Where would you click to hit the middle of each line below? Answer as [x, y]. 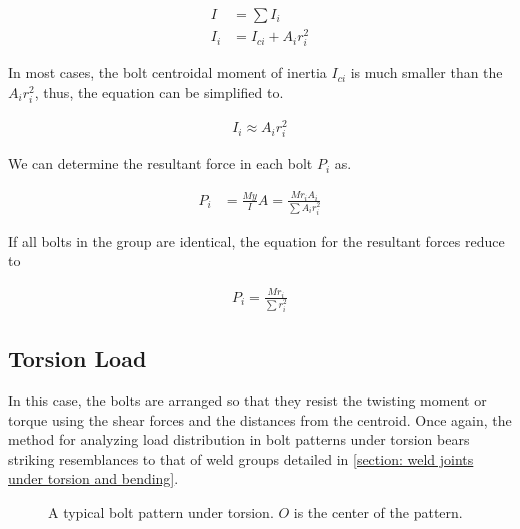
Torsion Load [77, 358]
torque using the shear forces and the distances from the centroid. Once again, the [260, 419]
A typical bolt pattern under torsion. [161, 511]
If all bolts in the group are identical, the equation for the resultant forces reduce [256, 240]
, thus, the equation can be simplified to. [159, 91]
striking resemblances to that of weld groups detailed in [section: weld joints [241, 458]
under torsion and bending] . [93, 478]
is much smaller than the [426, 72]
